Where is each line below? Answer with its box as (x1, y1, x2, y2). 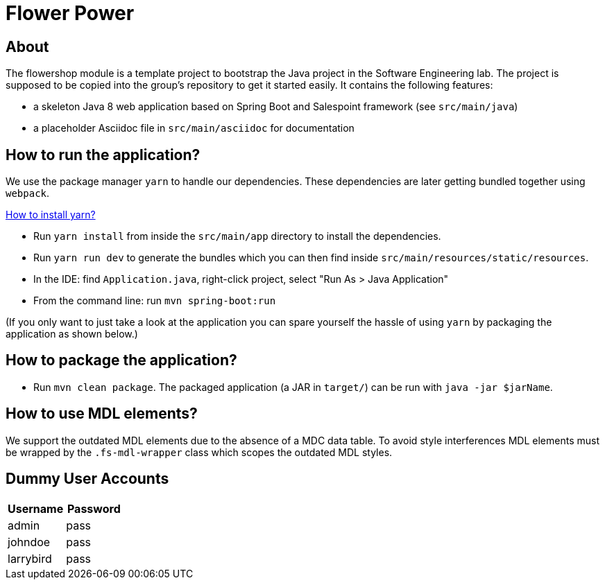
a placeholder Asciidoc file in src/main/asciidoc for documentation (33, 122, 355, 134)
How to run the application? (6, 146, 201, 164)
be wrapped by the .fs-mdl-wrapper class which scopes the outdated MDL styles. (6, 446, 393, 458)
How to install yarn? (6, 209, 96, 221)
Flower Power (6, 1, 135, 25)
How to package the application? (6, 351, 237, 369)
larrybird (8, 551, 52, 566)
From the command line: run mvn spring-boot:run (33, 295, 276, 307)
